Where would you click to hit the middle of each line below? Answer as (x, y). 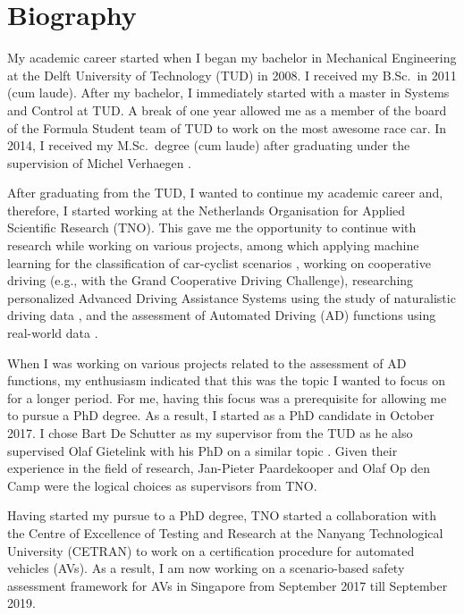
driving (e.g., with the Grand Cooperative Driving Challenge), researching (211, 280)
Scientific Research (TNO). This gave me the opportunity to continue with (212, 227)
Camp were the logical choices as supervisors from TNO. (162, 485)
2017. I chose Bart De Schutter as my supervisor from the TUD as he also (210, 433)
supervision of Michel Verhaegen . (99, 162)
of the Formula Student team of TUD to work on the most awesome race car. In (227, 127)
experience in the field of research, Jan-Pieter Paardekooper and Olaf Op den (219, 468)
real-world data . (53, 333)
